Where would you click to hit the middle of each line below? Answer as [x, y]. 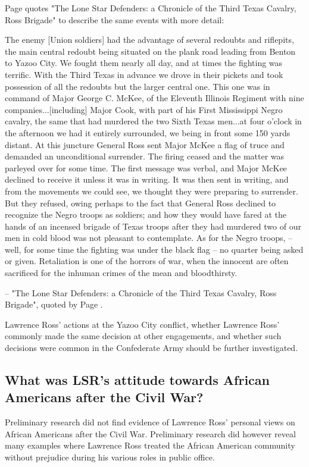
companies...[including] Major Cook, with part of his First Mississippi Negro [144, 109]
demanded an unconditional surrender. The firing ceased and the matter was [145, 156]
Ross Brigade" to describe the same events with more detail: [115, 19]
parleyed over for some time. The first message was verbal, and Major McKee [146, 167]
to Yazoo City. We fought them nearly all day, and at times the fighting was [144, 63]
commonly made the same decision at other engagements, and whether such [143, 336]
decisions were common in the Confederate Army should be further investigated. [152, 348]
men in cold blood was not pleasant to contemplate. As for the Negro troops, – [149, 238]
